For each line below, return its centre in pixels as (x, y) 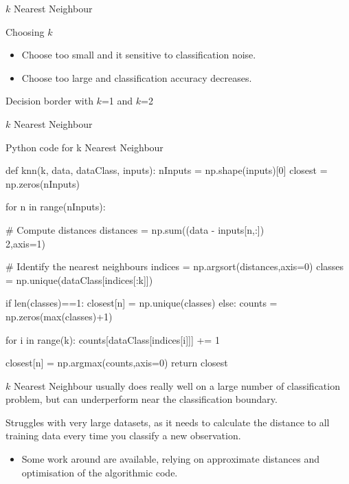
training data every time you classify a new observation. (123, 436)
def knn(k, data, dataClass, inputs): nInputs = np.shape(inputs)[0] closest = (167, 170)
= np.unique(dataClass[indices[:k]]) (79, 279)
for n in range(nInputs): (56, 207)
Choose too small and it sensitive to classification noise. (139, 55)
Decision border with (49, 101)
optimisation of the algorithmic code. (100, 472)
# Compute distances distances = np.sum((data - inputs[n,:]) (135, 229)
